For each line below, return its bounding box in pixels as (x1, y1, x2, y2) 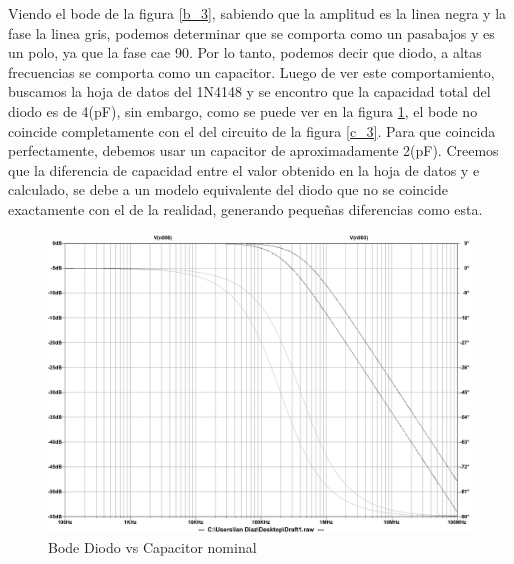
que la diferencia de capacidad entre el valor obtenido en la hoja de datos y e (8, 159, 480, 180)
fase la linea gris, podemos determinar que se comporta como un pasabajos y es (8, 22, 495, 43)
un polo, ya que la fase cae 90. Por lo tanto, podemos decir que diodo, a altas (8, 42, 482, 63)
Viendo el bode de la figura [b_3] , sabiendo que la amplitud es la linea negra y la (8, 3, 507, 23)
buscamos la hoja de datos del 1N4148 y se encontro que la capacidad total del (8, 81, 491, 102)
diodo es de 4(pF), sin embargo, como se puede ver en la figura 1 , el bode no (8, 100, 478, 121)
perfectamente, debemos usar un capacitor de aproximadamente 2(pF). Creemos (8, 140, 499, 161)
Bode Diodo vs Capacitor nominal (48, 536, 257, 557)
